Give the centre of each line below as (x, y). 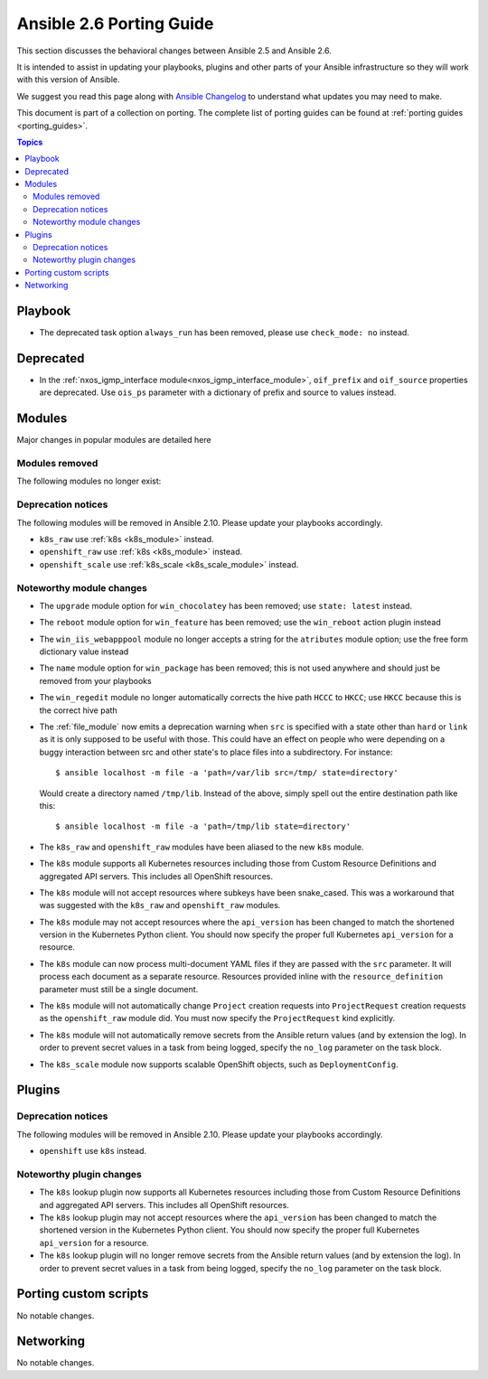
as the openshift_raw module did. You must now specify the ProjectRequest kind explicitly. (217, 1018)
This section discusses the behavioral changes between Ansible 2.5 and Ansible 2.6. (174, 51)
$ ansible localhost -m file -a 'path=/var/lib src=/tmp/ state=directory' (227, 773)
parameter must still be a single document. (119, 989)
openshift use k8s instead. (93, 1151)
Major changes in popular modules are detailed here (114, 440)
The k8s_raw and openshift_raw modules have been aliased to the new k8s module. (202, 847)
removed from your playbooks (96, 680)
